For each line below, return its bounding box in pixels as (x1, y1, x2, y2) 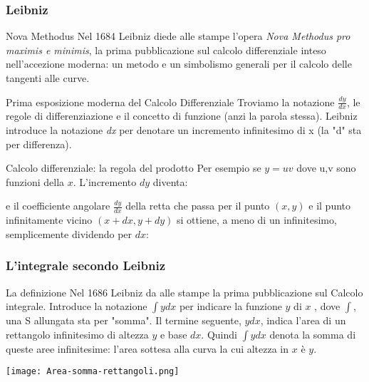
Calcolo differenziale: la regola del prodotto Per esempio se (6, 160, 261, 175)
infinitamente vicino (6, 212, 93, 227)
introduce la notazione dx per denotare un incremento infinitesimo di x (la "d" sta (6, 123, 362, 138)
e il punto (308, 198, 351, 213)
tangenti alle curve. (6, 71, 90, 85)
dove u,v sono (296, 160, 356, 175)
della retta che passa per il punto (125, 198, 270, 213)
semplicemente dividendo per (6, 226, 132, 241)
